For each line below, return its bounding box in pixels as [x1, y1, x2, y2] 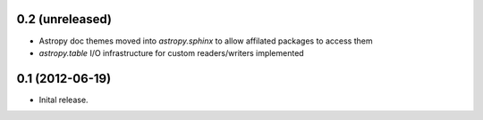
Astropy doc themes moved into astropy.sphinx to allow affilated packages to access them [38, 36, 373, 46]
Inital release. [38, 94, 89, 105]
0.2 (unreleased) [16, 12, 112, 27]
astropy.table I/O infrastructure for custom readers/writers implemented [38, 47, 304, 58]
